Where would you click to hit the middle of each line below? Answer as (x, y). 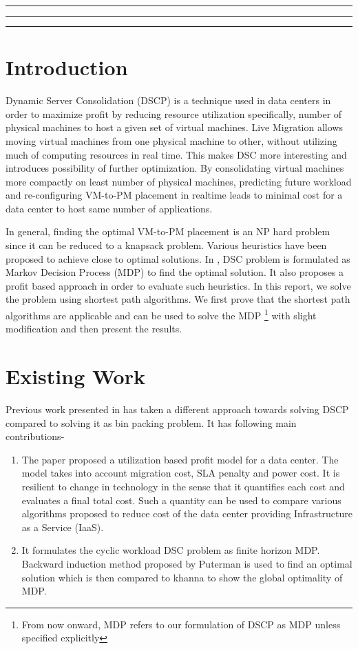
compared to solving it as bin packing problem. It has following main (151, 422)
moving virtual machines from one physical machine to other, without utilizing (171, 140)
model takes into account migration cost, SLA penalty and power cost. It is (181, 473)
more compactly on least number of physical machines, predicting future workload (179, 181)
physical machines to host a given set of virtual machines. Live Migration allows (174, 127)
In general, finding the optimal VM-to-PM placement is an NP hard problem (168, 231)
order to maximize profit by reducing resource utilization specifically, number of (174, 113)
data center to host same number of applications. (109, 208)
